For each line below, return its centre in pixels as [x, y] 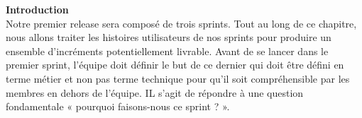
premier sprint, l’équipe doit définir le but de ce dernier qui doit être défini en [175, 65]
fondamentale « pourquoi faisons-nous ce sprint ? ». [118, 106]
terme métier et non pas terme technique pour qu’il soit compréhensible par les [178, 78]
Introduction [37, 9]
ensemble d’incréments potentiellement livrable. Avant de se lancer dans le [167, 51]
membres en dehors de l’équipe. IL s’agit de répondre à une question [155, 92]
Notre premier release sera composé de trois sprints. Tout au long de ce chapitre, [181, 23]
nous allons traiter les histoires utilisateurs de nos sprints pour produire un [169, 37]
